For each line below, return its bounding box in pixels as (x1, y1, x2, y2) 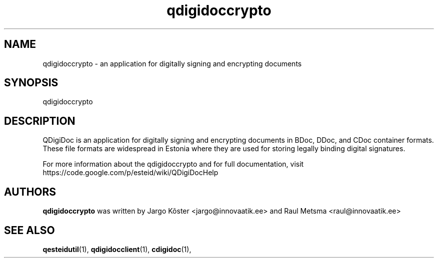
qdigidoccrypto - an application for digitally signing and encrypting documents (42, 59, 302, 68)
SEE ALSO (4, 224, 55, 237)
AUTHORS (4, 185, 56, 198)
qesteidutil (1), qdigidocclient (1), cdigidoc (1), (42, 245, 191, 254)
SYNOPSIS (4, 76, 58, 89)
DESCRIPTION (4, 114, 75, 127)
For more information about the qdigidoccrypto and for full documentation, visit (42, 160, 304, 169)
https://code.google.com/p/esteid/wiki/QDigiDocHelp (42, 168, 218, 177)
